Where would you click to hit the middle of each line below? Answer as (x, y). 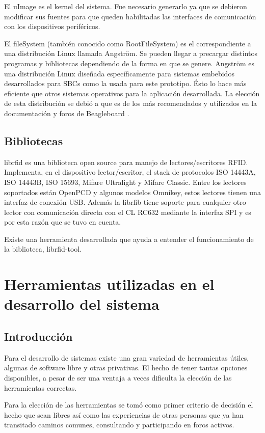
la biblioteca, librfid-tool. (43, 249)
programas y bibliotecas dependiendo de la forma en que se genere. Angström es (129, 63)
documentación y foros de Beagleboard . (67, 113)
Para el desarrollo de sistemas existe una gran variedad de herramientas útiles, (127, 357)
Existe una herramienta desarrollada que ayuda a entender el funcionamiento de (129, 239)
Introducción (38, 336)
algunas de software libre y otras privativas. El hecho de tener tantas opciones (126, 368)
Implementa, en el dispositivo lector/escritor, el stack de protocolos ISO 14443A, (130, 172)
